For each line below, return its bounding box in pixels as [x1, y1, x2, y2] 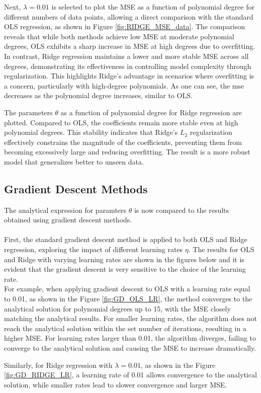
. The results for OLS [188, 244, 254, 255]
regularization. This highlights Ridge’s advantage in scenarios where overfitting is [4, 70, 254, 81]
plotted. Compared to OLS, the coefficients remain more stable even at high [4, 117, 238, 127]
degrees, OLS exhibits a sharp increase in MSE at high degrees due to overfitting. [4, 41, 255, 51]
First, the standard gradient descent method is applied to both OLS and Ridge [4, 234, 247, 245]
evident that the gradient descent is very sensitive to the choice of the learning [4, 264, 246, 274]
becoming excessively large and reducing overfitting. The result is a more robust [4, 146, 250, 157]
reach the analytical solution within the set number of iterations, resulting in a [4, 323, 246, 333]
